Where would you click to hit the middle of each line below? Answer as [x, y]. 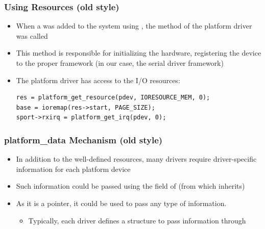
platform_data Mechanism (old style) [83, 139]
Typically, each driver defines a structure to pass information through [137, 220]
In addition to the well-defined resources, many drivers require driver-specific [136, 159]
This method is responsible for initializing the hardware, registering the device [139, 53]
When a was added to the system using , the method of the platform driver [134, 26]
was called [32, 35]
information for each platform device [73, 169]
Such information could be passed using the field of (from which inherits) [130, 186]
